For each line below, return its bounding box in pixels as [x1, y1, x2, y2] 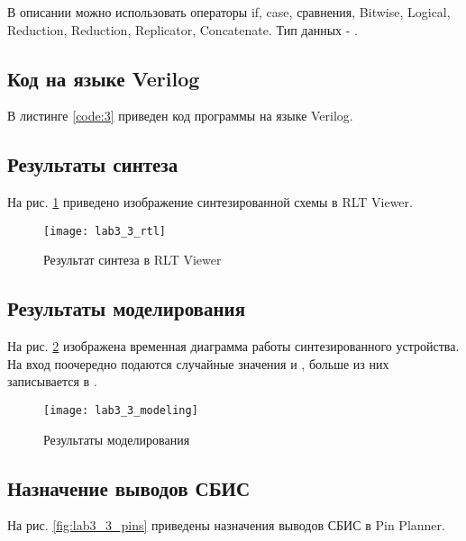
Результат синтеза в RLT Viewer [43, 250, 222, 269]
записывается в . [7, 372, 97, 391]
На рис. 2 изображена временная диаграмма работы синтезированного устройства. [7, 337, 460, 356]
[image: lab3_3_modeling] [43, 404, 198, 418]
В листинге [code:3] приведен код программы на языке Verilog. [7, 106, 353, 125]
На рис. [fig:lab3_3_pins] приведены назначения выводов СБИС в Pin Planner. [7, 516, 445, 535]
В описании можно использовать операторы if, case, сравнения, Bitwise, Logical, [7, 3, 451, 21]
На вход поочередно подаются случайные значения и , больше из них [7, 354, 389, 373]
